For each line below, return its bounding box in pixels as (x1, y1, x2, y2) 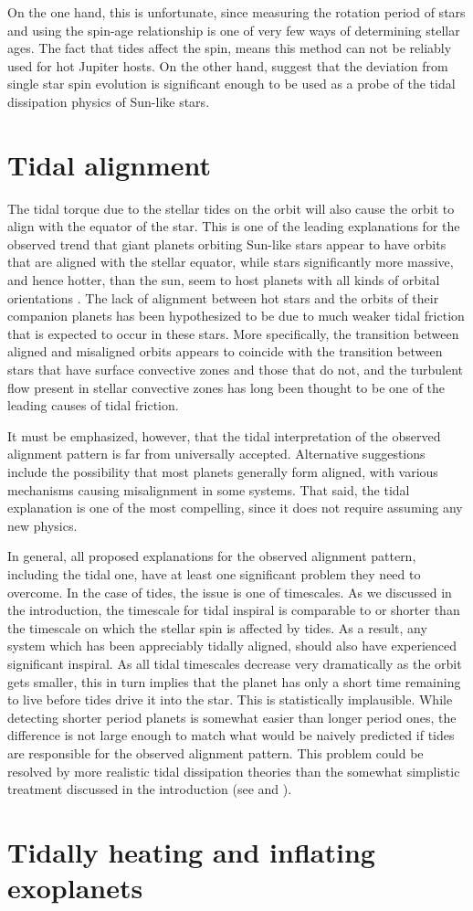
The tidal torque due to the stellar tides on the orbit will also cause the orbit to (7, 198, 455, 217)
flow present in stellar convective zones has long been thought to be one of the (7, 377, 446, 397)
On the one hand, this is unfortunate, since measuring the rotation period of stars (7, 3, 466, 21)
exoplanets (7, 869, 143, 906)
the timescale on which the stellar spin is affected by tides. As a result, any (7, 618, 427, 637)
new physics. (7, 515, 78, 535)
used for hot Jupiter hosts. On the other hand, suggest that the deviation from (7, 56, 448, 75)
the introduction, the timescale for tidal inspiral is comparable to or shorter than (7, 600, 460, 620)
